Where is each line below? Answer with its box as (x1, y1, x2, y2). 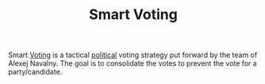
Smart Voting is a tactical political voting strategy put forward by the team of (8, 50, 258, 60)
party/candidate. (8, 67, 63, 77)
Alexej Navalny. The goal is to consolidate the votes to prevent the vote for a (8, 59, 258, 68)
